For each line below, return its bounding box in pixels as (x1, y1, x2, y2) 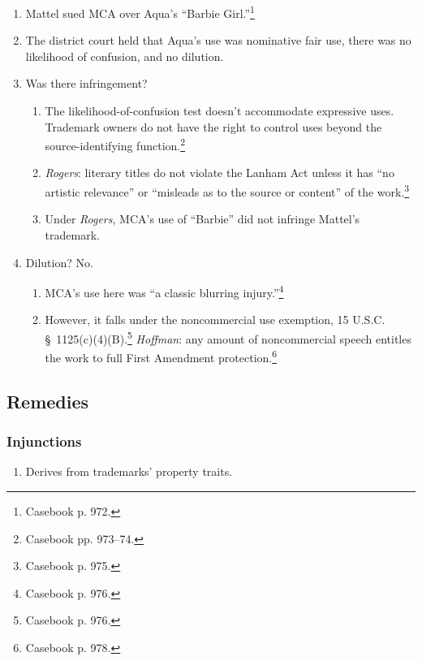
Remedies (6, 388, 89, 413)
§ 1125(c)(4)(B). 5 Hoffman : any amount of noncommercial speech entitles (45, 327, 411, 347)
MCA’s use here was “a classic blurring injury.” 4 (45, 282, 284, 300)
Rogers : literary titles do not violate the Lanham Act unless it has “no (45, 164, 394, 181)
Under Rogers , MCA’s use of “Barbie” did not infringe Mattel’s (45, 210, 360, 227)
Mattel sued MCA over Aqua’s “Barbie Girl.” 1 (25, 2, 255, 21)
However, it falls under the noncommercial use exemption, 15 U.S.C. (45, 311, 385, 328)
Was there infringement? (25, 75, 148, 92)
